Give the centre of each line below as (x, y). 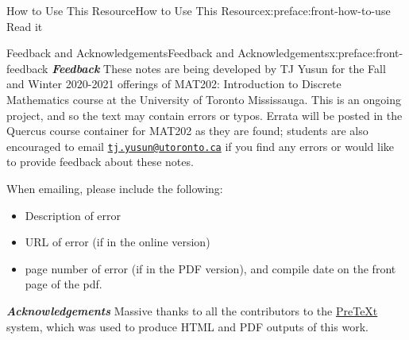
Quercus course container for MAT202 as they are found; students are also (187, 131)
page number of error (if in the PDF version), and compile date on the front (210, 268)
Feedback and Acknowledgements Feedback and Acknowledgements (168, 53)
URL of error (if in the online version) (118, 242)
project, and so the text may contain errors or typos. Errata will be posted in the (204, 115)
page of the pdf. (64, 284)
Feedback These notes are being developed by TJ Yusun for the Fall (219, 68)
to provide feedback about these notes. (100, 162)
